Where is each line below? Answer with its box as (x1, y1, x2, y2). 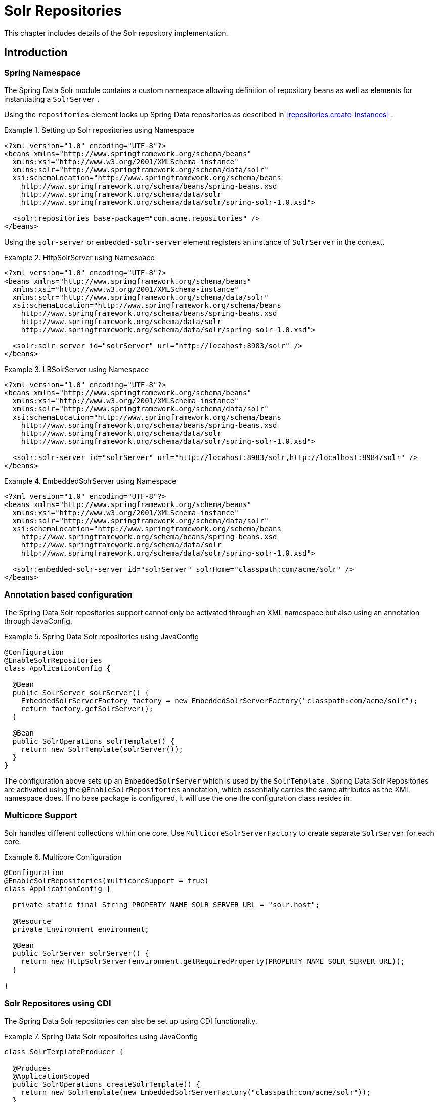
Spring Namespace (4, 67, 81, 78)
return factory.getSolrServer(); (21, 704, 154, 713)
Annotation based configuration (4, 589, 133, 600)
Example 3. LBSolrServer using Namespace (4, 364, 149, 374)
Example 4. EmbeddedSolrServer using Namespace (4, 476, 177, 485)
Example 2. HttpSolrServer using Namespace (4, 253, 155, 262)
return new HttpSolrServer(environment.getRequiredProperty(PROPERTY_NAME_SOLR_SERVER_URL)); (21, 957, 405, 966)
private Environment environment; (12, 925, 149, 934)
